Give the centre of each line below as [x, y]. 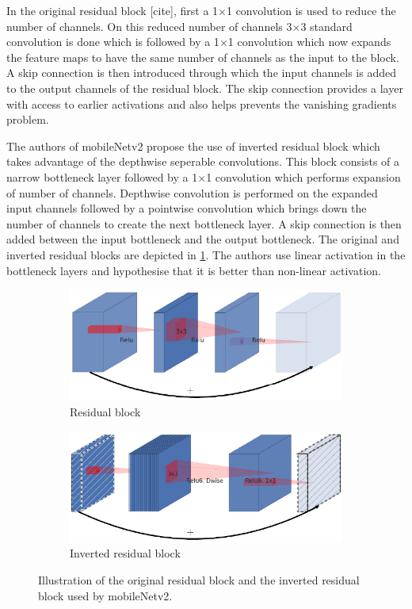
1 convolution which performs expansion [303, 176]
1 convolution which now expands [309, 42]
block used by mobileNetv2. [105, 595]
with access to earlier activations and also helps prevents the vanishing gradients [202, 103]
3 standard [326, 26]
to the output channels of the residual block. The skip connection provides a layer [205, 88]
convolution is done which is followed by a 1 [113, 42]
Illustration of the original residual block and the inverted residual [199, 580]
